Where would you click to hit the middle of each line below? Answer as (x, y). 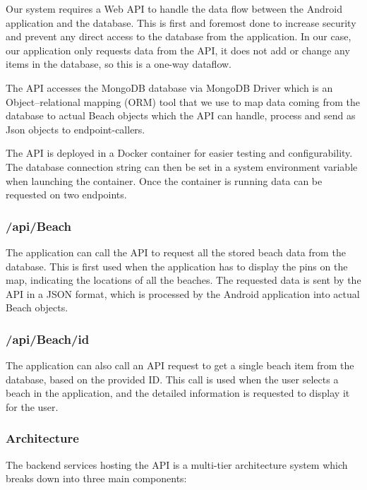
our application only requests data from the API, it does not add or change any (178, 50)
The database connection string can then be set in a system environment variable (182, 166)
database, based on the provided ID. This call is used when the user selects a (172, 379)
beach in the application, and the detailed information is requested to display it (178, 393)
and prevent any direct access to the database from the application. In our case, (179, 36)
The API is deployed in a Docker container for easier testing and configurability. (179, 153)
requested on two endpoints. (66, 195)
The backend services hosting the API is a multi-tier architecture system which (177, 464)
